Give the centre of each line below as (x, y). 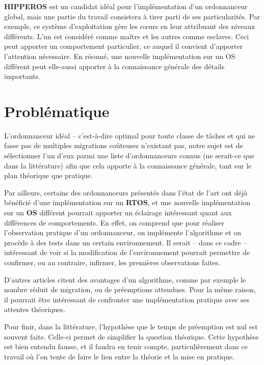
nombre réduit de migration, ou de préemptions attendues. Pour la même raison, (130, 289)
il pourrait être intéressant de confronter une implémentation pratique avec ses (127, 299)
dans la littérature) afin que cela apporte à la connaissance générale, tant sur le (128, 165)
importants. (22, 76)
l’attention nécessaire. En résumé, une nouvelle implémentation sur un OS (120, 56)
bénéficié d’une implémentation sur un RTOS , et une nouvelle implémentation (127, 202)
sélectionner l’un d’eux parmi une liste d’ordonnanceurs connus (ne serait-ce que (129, 156)
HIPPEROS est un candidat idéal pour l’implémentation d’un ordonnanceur (126, 6)
